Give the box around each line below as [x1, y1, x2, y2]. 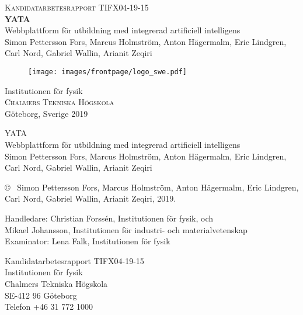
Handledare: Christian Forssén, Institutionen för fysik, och [5, 212, 214, 224]
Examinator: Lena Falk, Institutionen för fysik [5, 235, 170, 247]
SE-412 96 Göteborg [5, 289, 77, 301]
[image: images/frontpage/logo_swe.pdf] [28, 67, 187, 76]
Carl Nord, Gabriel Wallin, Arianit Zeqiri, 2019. [5, 192, 176, 205]
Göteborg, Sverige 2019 [5, 107, 88, 119]
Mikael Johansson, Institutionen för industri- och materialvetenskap [5, 223, 248, 236]
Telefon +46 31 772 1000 [5, 300, 93, 313]
